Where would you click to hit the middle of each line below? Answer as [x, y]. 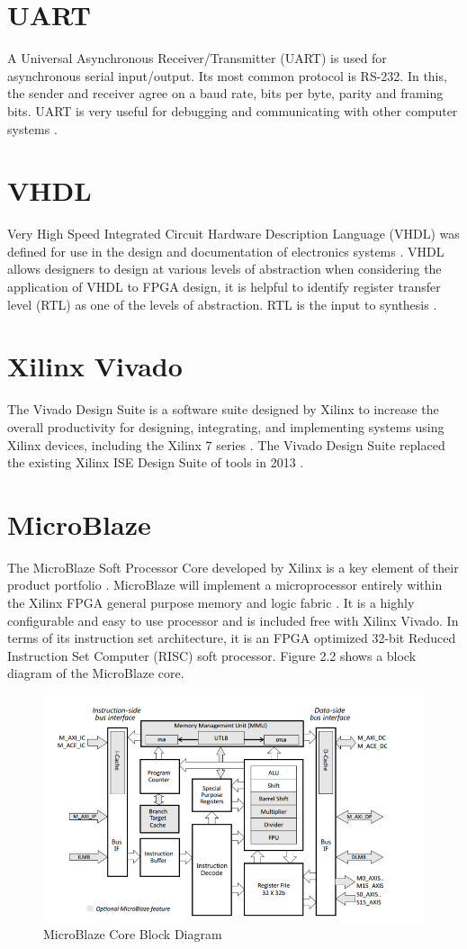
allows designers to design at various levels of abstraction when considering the [225, 269]
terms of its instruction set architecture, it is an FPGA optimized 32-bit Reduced [232, 638]
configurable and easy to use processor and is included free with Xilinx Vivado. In [233, 620]
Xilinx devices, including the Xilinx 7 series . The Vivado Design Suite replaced [226, 444]
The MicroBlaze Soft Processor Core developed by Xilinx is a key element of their [233, 567]
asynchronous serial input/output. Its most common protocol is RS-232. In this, [227, 75]
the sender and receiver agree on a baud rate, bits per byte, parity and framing [225, 93]
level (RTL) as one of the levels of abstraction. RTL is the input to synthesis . [222, 304]
